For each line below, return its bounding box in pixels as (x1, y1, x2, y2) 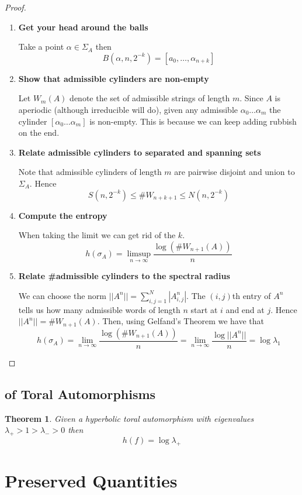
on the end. (18, 126, 60, 139)
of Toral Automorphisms (5, 384, 156, 403)
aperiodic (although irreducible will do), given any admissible (18, 103, 238, 115)
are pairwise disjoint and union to (174, 166, 295, 178)
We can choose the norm (18, 289, 107, 301)
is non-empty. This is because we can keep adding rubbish (89, 115, 297, 127)
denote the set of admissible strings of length (70, 92, 230, 104)
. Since (239, 92, 263, 104)
